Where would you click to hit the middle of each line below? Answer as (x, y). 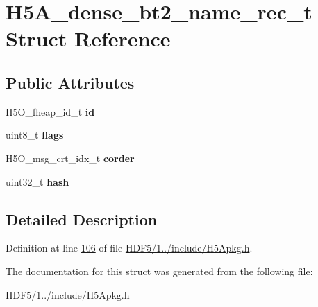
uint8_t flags (35, 135)
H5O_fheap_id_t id (50, 111)
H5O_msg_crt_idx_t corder (70, 158)
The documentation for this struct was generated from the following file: (159, 271)
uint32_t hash (37, 181)
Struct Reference (88, 38)
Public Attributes (70, 82)
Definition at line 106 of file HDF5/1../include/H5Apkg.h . (129, 248)
